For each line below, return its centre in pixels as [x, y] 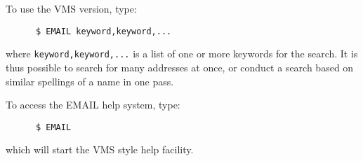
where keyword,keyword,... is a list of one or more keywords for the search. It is [182, 54]
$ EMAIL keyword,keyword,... [104, 31]
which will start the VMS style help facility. [100, 149]
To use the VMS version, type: [71, 8]
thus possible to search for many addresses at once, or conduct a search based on [180, 67]
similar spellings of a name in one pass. [90, 81]
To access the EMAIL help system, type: [93, 105]
